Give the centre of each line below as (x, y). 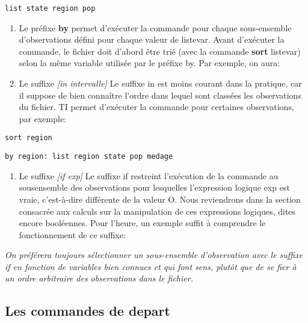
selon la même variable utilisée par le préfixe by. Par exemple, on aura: (149, 63)
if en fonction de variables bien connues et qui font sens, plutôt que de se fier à (151, 266)
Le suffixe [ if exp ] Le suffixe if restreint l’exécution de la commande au (149, 175)
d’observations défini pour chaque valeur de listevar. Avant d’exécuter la (152, 39)
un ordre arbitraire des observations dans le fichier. (99, 278)
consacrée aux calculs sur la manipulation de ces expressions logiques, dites (157, 211)
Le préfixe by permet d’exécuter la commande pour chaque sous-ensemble (155, 27)
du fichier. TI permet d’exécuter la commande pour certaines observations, (156, 107)
